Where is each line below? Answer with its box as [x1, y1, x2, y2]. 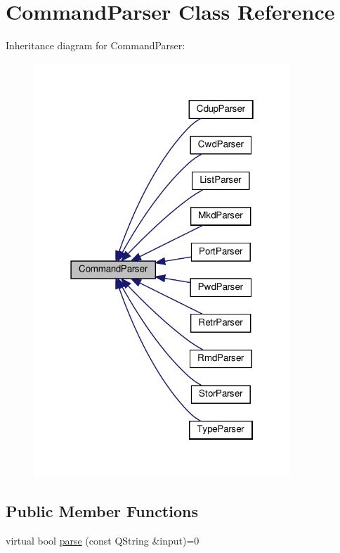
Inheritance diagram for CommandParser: [6, 38, 185, 53]
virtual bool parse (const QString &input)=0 [6, 533, 200, 547]
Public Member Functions [6, 500, 198, 521]
